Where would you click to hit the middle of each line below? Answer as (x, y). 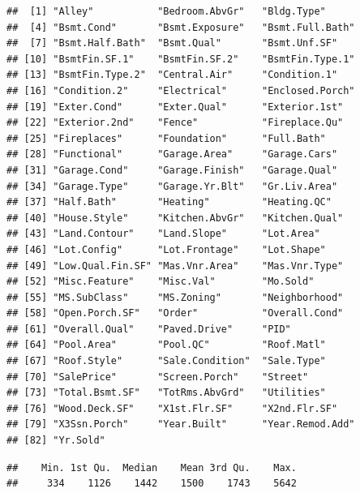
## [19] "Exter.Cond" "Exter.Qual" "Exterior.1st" (175, 107)
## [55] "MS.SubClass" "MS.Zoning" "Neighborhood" (175, 297)
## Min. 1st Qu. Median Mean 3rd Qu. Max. (152, 467)
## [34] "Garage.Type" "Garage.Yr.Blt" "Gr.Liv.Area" (172, 186)
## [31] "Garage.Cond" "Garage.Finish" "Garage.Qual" (172, 170)
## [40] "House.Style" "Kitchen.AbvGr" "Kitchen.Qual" (175, 218)
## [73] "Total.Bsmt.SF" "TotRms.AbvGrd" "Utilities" (166, 393)
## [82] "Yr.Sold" (56, 441)
